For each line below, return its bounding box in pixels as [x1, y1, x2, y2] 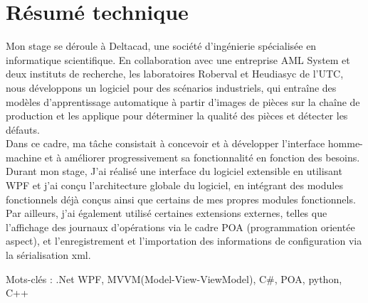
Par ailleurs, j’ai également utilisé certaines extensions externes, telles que [6, 206, 327, 220]
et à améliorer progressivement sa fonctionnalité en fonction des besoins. [44, 149, 360, 164]
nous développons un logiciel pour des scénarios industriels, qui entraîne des [6, 80, 337, 95]
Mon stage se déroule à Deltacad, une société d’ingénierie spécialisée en [6, 38, 317, 53]
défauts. [6, 122, 40, 137]
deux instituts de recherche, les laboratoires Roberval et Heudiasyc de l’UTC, [6, 66, 344, 81]
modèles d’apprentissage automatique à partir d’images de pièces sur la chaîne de [6, 94, 360, 109]
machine [6, 149, 42, 164]
